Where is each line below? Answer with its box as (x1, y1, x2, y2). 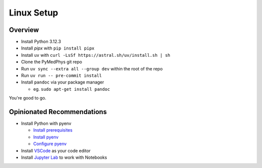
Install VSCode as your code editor (21, 148, 91, 153)
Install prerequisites (33, 127, 73, 133)
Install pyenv (33, 134, 59, 140)
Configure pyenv (33, 141, 67, 147)
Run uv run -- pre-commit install (21, 73, 102, 79)
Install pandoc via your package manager (21, 79, 104, 85)
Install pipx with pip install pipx (21, 45, 95, 51)
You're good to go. (9, 95, 47, 101)
